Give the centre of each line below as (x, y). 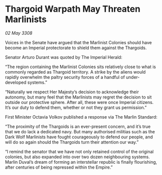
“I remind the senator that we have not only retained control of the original (79, 151)
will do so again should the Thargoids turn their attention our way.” (72, 142)
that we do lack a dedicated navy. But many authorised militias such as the (80, 131)
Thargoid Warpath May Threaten (73, 9)
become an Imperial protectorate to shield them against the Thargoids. (76, 48)
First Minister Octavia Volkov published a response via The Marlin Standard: (81, 117)
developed (16, 82)
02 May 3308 (19, 33)
